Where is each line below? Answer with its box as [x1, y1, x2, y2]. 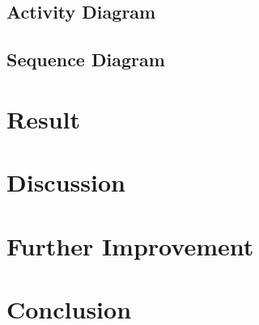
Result [6, 102, 80, 135]
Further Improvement [6, 229, 254, 262]
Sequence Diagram [6, 47, 165, 72]
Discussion [6, 166, 125, 199]
